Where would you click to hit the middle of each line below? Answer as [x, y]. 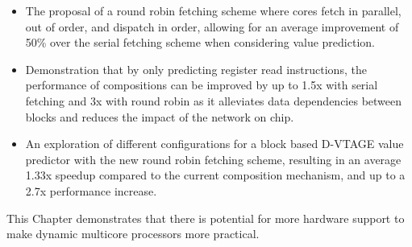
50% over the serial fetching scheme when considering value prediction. [200, 42]
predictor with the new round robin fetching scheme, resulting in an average [213, 159]
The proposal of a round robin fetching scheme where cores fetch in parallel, [213, 10]
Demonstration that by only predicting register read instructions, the [196, 69]
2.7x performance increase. [91, 190]
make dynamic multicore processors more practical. [133, 234]
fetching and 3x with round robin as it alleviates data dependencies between [214, 100]
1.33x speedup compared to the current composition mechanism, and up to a [215, 175]
